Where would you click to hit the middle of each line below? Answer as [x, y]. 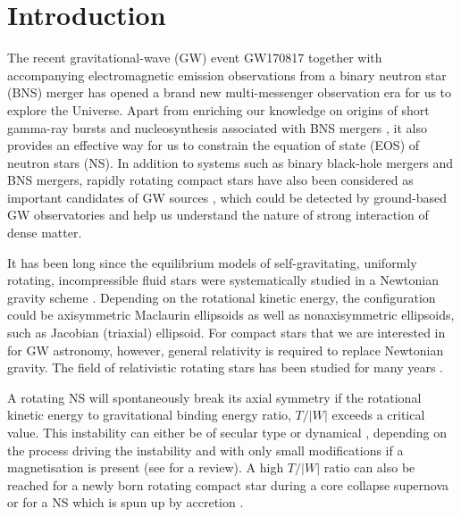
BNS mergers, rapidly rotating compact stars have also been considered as [210, 180]
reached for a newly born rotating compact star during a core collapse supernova [228, 484]
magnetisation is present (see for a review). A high [146, 467]
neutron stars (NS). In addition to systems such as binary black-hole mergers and [230, 162]
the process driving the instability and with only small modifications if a [205, 450]
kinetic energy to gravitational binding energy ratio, [149, 415]
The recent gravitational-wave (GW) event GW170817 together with [195, 58]
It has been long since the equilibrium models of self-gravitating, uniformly [212, 262]
